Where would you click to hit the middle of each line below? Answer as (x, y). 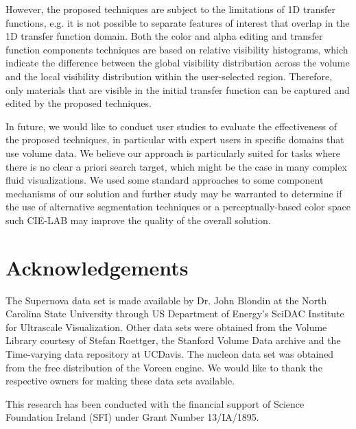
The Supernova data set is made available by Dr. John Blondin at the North (166, 300)
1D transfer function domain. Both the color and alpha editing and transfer (164, 36)
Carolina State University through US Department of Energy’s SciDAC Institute (175, 314)
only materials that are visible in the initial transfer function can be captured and (178, 89)
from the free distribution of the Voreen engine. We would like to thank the (164, 367)
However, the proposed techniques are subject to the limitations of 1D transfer (171, 9)
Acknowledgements (97, 267)
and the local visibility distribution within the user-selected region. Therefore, (169, 76)
